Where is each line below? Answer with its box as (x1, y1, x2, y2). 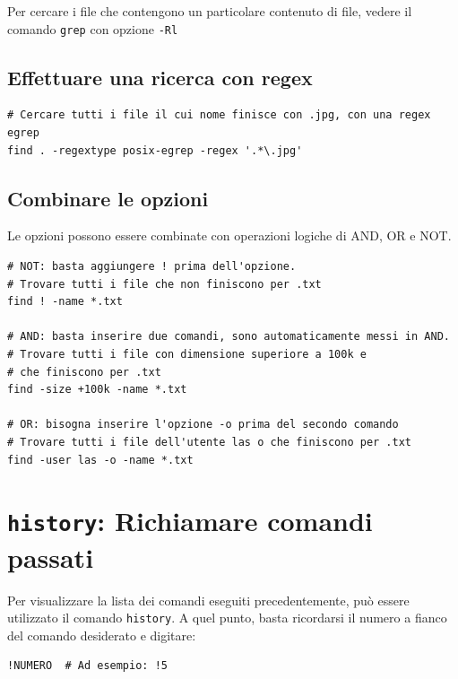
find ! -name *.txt (7, 295, 123, 309)
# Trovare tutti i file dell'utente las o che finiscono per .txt (7, 435, 412, 448)
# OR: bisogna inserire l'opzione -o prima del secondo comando (7, 418, 399, 431)
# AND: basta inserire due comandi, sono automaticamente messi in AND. (7, 330, 450, 344)
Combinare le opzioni (7, 184, 209, 212)
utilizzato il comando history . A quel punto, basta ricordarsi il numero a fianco (7, 608, 447, 627)
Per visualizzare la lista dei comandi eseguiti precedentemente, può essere (7, 590, 410, 609)
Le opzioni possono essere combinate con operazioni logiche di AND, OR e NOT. (7, 226, 452, 245)
